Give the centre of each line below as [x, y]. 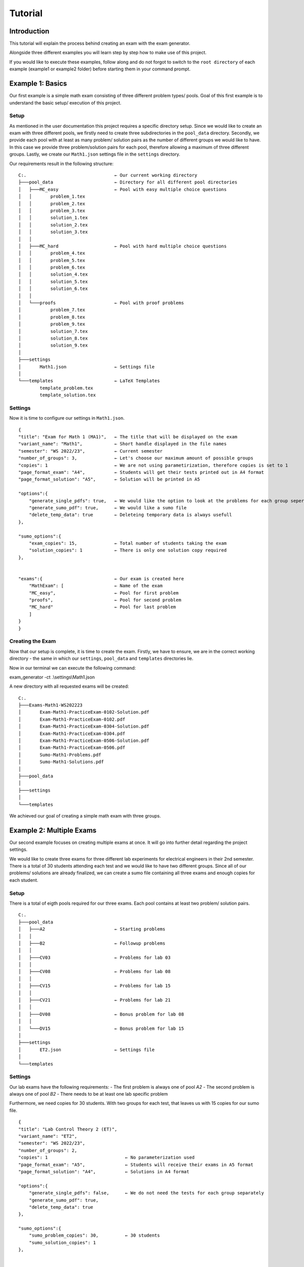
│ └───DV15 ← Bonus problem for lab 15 [101, 1028]
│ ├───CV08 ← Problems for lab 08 [94, 972]
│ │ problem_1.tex [52, 197]
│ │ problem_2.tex [52, 203]
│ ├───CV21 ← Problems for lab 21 [94, 1000]
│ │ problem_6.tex [52, 268]
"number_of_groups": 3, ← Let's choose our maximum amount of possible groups [136, 458]
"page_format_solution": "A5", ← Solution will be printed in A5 [109, 479]
